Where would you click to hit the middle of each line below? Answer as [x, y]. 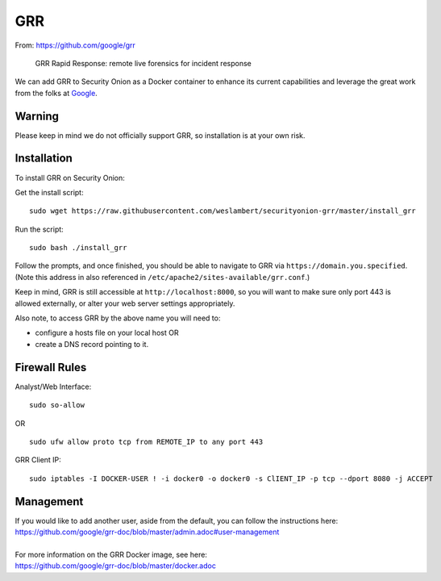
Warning [37, 116]
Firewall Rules [51, 367]
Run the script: [39, 229]
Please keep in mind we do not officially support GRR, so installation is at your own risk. [160, 135]
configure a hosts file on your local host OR [107, 333]
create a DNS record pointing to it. [92, 344]
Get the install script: [49, 192]
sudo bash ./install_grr [78, 248]
